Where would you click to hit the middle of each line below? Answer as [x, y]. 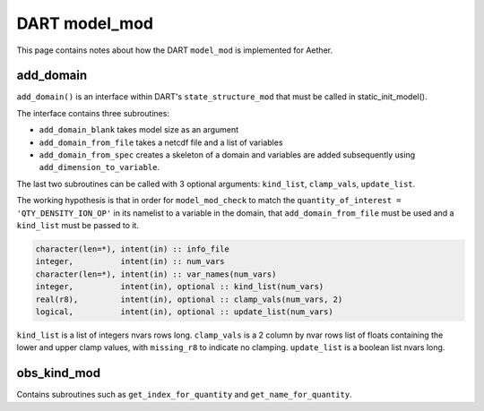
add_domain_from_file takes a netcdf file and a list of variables [161, 142]
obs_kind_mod [59, 373]
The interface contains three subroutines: [93, 113]
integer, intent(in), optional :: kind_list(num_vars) [180, 287]
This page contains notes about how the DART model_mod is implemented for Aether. [175, 50]
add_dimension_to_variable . [99, 167]
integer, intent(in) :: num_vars [130, 261]
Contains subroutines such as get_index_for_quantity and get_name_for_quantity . [185, 395]
